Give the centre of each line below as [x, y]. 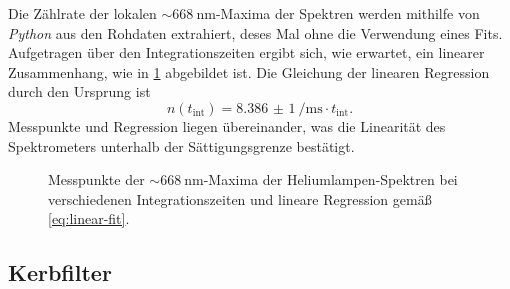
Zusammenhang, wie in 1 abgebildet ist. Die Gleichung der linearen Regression [249, 71]
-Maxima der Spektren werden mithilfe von [347, 13]
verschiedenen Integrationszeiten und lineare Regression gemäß [240, 198]
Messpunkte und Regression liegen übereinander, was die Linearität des [227, 125]
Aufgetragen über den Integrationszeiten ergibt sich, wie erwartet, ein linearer [246, 52]
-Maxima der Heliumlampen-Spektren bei [330, 179]
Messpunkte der [96, 179]
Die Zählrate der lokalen [82, 13]
